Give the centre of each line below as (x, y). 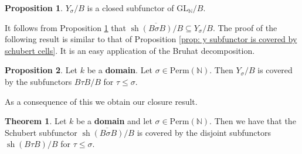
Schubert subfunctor (41, 132)
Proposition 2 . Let (41, 70)
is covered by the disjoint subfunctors (204, 132)
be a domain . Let (120, 70)
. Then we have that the (253, 121)
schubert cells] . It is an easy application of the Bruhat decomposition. (130, 50)
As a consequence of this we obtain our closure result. (101, 101)
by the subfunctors (38, 81)
